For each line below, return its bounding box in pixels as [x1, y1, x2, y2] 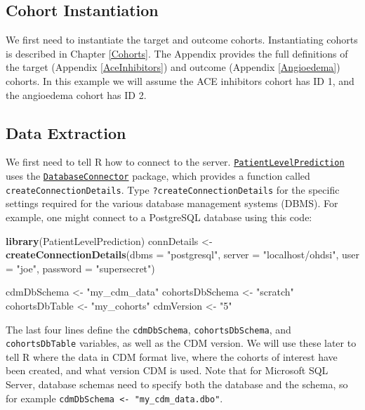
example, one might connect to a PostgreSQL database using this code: [6, 209, 312, 224]
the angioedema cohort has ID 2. [6, 87, 147, 102]
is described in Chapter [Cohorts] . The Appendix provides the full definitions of [6, 46, 348, 60]
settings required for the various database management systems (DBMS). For [6, 196, 338, 211]
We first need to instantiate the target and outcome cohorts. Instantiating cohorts [6, 32, 358, 47]
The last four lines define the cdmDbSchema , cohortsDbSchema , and [6, 322, 291, 336]
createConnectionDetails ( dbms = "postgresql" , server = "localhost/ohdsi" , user [6, 247, 360, 262]
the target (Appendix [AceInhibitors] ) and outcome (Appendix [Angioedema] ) [6, 60, 340, 74]
